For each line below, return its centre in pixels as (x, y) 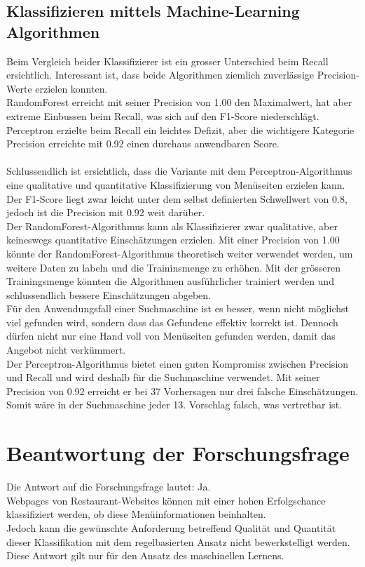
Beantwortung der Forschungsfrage (178, 453)
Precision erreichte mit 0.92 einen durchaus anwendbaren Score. (143, 144)
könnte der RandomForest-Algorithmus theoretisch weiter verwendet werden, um (180, 253)
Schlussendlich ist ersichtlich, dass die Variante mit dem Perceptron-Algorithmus (179, 171)
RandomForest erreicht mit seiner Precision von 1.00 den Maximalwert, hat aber (179, 102)
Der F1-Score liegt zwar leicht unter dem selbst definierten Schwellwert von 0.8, (177, 198)
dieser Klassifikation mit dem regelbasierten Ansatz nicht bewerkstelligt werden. (178, 541)
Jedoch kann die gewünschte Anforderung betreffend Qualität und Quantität (171, 527)
